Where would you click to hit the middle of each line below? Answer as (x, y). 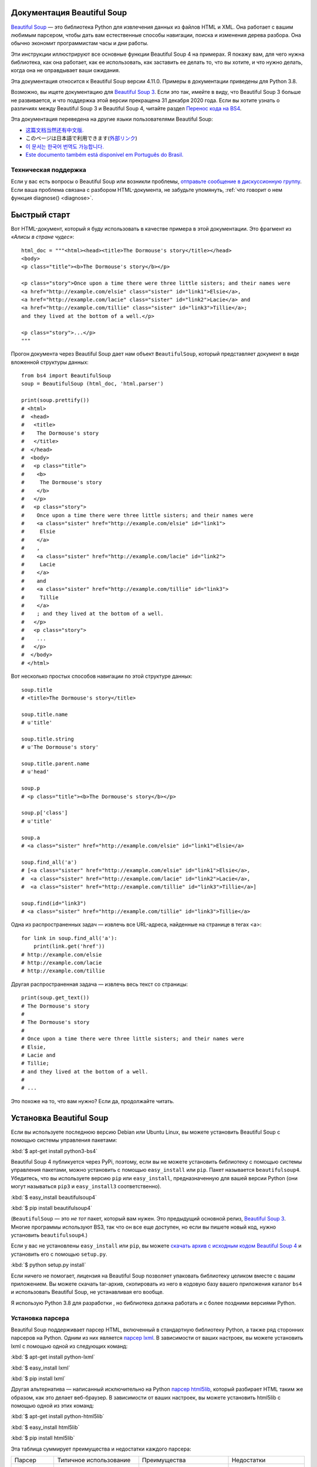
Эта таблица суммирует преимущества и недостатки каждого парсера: (101, 1449)
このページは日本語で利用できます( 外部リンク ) (81, 138)
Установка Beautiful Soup (60, 1118)
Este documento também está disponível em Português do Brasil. (104, 154)
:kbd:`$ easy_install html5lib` (45, 1427)
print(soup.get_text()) (55, 998)
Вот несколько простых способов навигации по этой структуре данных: (102, 676)
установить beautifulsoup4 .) (49, 1235)
